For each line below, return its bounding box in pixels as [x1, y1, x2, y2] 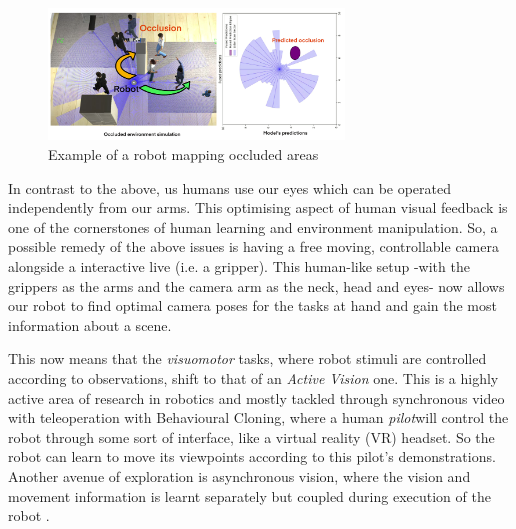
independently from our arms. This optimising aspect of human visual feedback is [8, 197, 508, 218]
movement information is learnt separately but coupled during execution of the [8, 485, 491, 506]
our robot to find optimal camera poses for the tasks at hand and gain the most [8, 295, 497, 316]
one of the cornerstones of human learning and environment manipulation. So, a [8, 216, 498, 237]
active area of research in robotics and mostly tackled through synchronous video [8, 387, 505, 408]
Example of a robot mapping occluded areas [48, 144, 319, 165]
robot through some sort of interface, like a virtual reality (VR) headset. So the [8, 426, 495, 447]
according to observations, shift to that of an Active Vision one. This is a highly [8, 367, 499, 388]
